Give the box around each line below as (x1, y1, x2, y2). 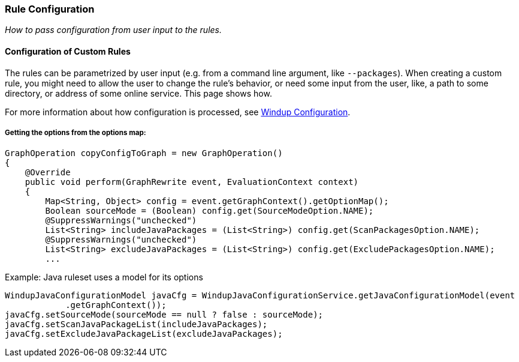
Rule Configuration (5, 3, 95, 15)
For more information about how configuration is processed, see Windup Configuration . (5, 106, 351, 117)
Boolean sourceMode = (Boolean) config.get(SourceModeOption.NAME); (45, 206, 374, 216)
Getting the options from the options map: (5, 128, 146, 137)
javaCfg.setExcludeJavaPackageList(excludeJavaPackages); (5, 329, 283, 339)
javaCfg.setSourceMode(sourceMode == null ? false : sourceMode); (5, 310, 324, 320)
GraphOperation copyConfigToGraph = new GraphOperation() (5, 148, 283, 158)
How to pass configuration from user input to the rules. (5, 25, 222, 35)
